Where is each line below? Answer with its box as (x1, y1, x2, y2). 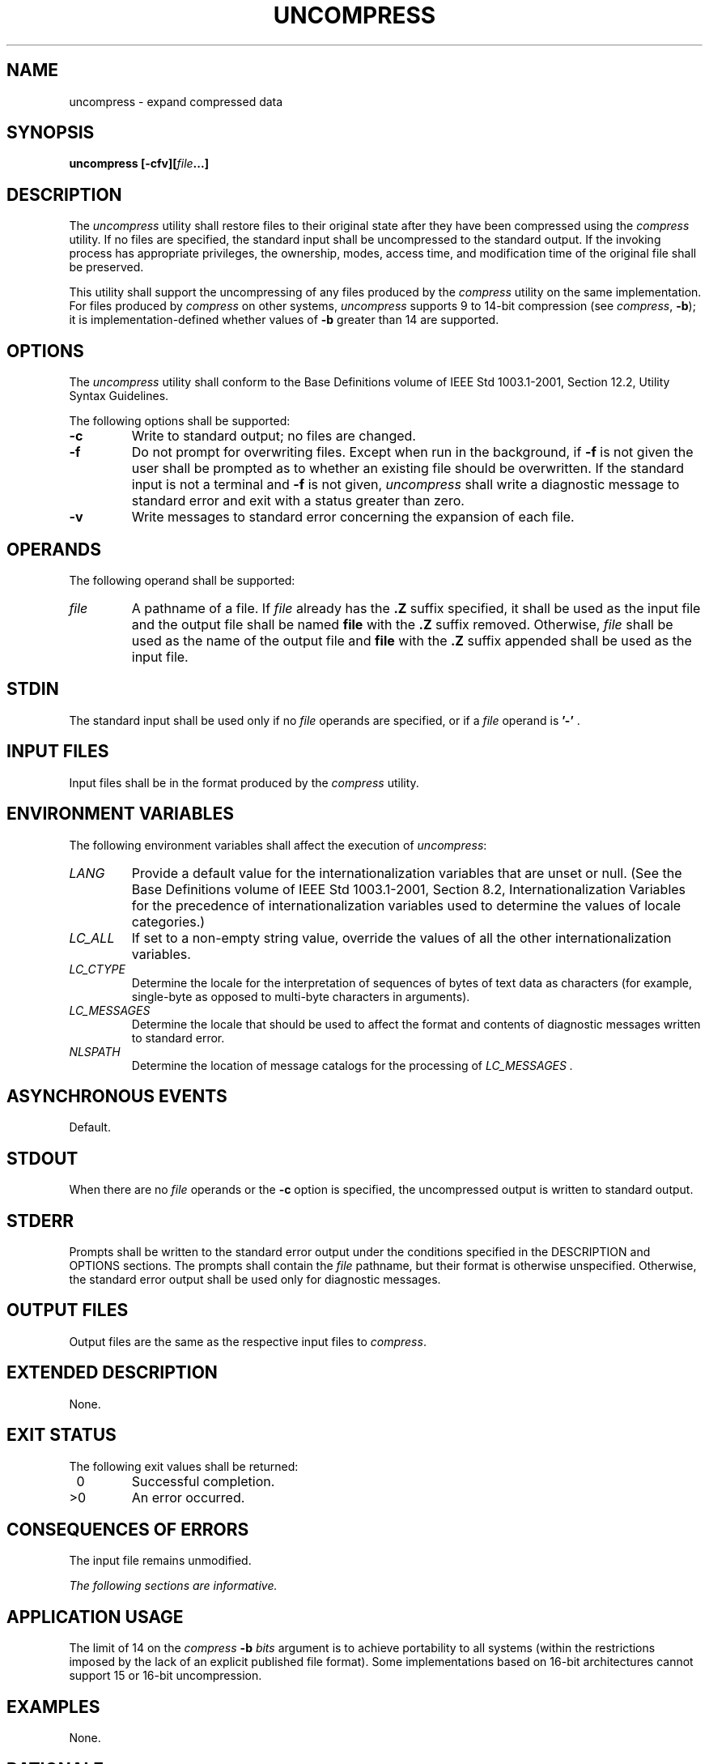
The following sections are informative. (69, 1579, 278, 1593)
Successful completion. (131, 1472, 275, 1489)
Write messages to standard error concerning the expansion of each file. (131, 509, 575, 526)
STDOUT (6, 1148, 79, 1169)
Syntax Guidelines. (69, 389, 169, 403)
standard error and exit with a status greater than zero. (131, 492, 465, 509)
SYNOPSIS (6, 122, 95, 143)
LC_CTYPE (69, 961, 125, 976)
